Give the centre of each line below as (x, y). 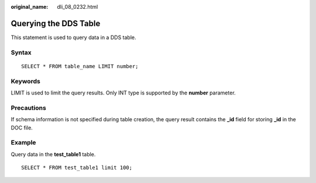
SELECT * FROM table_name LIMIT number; (80, 66)
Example (23, 143)
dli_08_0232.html (78, 7)
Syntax (21, 52)
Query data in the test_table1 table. (53, 154)
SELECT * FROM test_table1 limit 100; (77, 168)
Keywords (25, 81)
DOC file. (22, 128)
